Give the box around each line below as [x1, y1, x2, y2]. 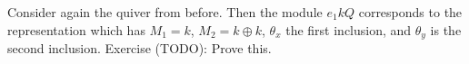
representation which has [7, 20, 145, 39]
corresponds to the [358, 3, 463, 21]
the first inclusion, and [285, 20, 412, 39]
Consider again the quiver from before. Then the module [7, 3, 323, 21]
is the [430, 20, 462, 39]
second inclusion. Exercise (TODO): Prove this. [7, 39, 272, 58]
